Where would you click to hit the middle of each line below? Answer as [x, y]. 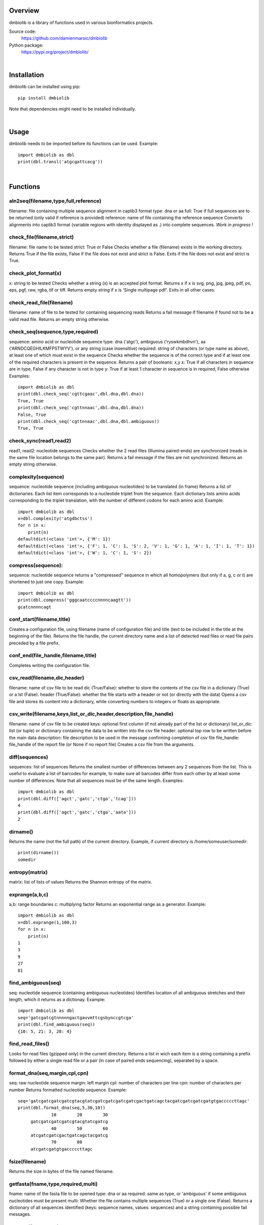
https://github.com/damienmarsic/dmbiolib [64, 38]
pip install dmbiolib [44, 98]
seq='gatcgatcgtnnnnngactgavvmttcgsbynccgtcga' [76, 1017]
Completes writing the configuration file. [50, 665]
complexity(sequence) [37, 477]
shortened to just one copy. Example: [46, 582]
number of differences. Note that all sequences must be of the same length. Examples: [96, 780]
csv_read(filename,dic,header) [47, 678]
